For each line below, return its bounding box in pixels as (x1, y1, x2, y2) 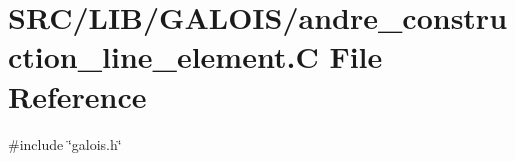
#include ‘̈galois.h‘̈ (8, 133, 122, 154)
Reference (8, 75, 147, 116)
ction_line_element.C (8, 36, 319, 77)
